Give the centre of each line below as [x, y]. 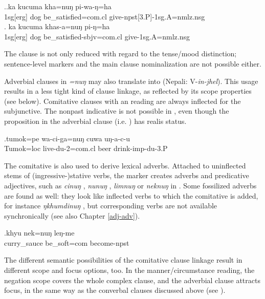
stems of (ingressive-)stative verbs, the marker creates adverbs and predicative [127, 175]
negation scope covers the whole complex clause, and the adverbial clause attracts [132, 280]
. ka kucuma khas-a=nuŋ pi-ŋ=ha [57, 26]
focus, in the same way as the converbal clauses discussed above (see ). [115, 290]
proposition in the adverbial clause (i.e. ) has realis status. [95, 121]
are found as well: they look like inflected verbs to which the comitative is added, [131, 195]
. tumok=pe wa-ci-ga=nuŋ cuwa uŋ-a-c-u [67, 138]
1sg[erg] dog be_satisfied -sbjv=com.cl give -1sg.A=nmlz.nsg [97, 36]
